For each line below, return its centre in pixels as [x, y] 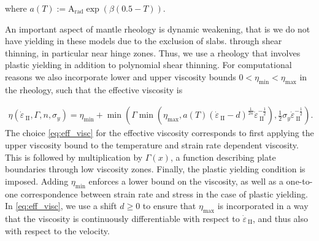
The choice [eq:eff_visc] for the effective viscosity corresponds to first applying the [159, 133]
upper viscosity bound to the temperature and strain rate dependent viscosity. [152, 144]
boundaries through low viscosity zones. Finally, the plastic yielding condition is [155, 169]
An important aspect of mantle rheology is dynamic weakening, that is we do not [158, 29]
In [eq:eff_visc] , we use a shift [61, 206]
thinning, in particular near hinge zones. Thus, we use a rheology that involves [153, 52]
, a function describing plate [223, 157]
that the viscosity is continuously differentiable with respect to [122, 218]
